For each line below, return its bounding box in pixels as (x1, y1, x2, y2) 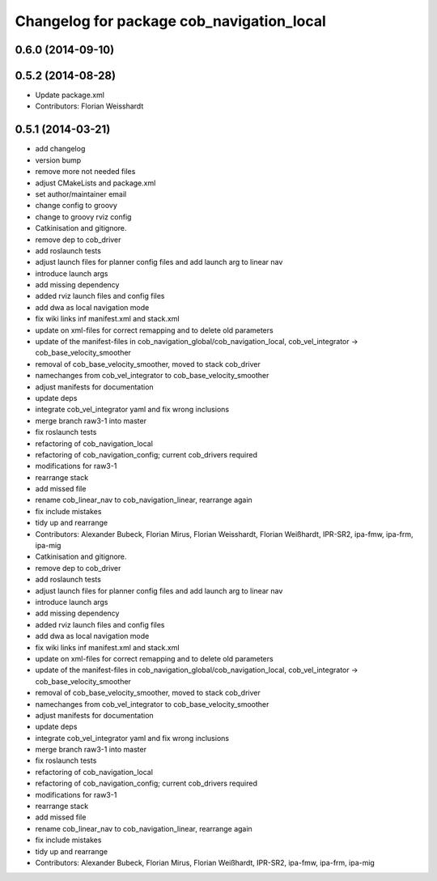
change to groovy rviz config (35, 211, 132, 222)
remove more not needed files (35, 167, 136, 177)
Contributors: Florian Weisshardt (35, 101, 144, 111)
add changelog (35, 144, 86, 154)
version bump (35, 155, 82, 165)
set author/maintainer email (35, 189, 127, 198)
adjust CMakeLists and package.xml (35, 178, 156, 188)
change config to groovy (35, 201, 117, 211)
